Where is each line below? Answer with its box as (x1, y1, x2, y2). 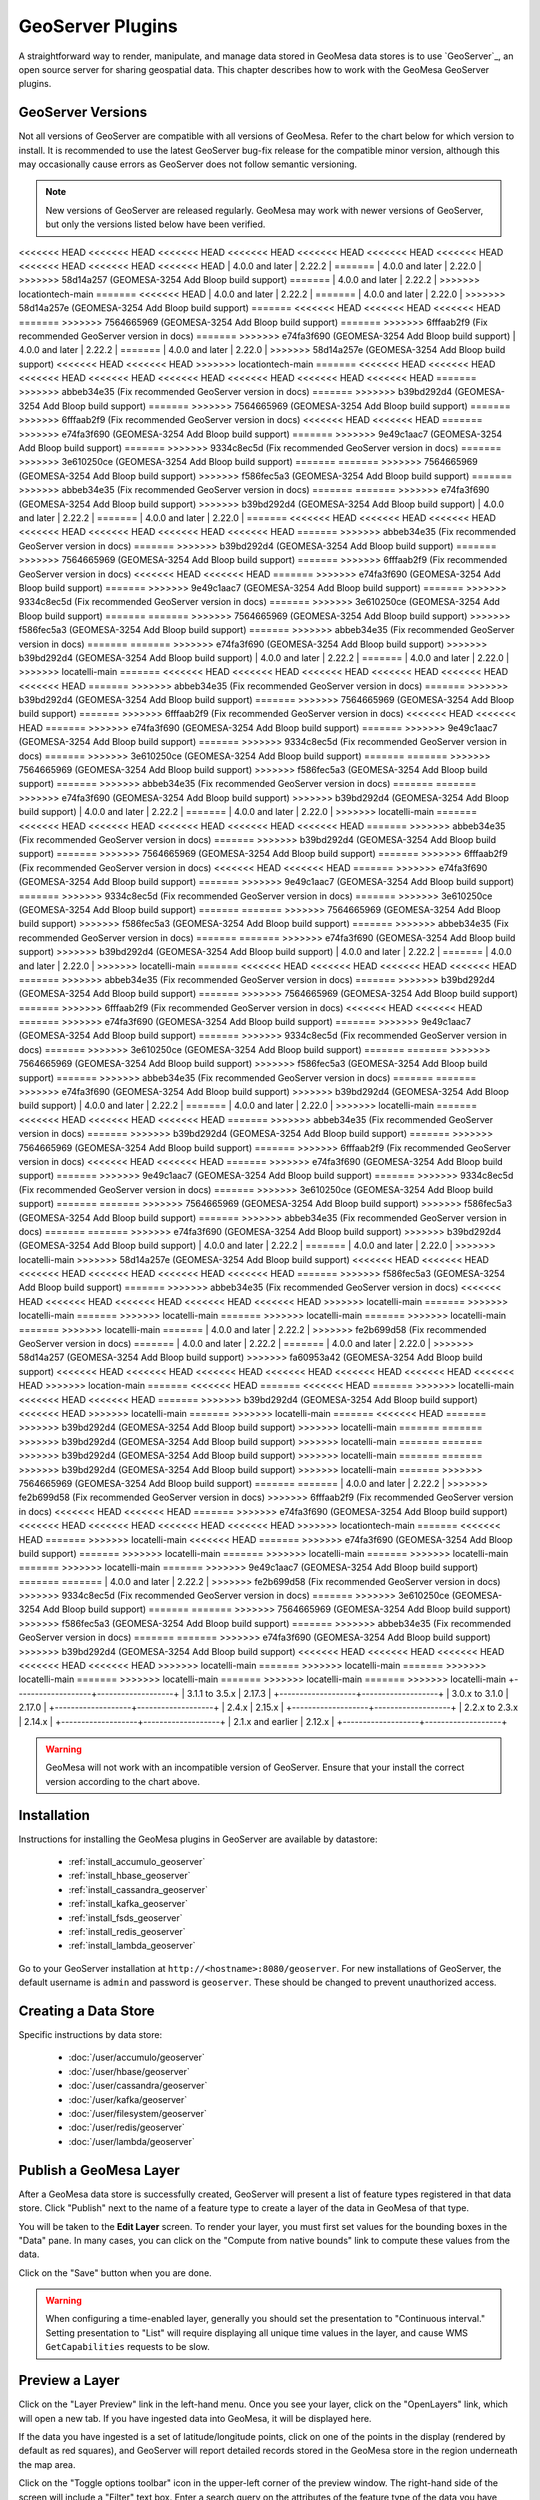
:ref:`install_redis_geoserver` (68, 1926, 186, 1938)
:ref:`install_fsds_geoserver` (68, 1911, 184, 1924)
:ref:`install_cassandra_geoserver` (68, 1883, 209, 1895)
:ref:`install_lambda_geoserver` (68, 1940, 196, 1952)
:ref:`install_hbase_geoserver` (68, 1870, 191, 1882)
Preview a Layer (18, 2372, 120, 2389)
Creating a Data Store (18, 2003, 155, 2019)
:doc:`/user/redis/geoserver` (68, 2121, 185, 2134)
